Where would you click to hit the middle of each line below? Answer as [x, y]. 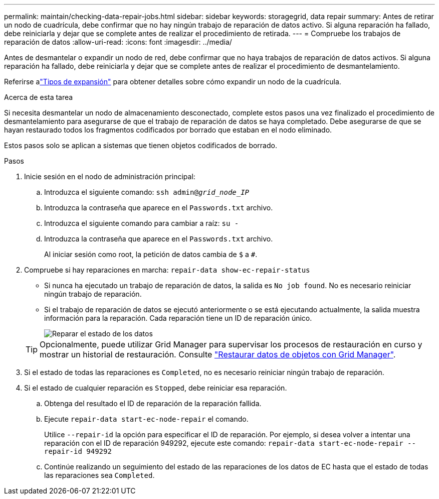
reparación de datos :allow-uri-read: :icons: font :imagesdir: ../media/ [118, 42]
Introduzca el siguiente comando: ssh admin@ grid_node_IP [147, 192]
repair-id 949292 [78, 451]
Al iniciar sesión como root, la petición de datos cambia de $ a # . [151, 254]
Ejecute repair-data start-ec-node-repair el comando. [146, 419]
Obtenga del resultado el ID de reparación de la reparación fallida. [153, 403]
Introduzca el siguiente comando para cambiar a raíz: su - [142, 223]
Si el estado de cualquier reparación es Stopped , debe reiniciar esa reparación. [156, 388]
